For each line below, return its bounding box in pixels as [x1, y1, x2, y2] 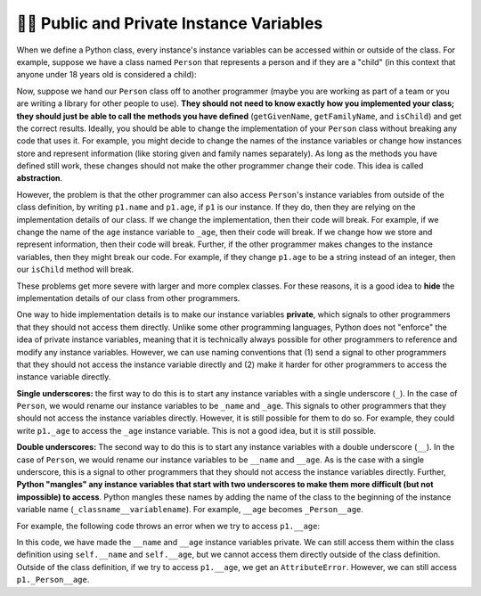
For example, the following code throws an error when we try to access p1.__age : [16, 520, 321, 531]
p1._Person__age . [16, 575, 90, 585]
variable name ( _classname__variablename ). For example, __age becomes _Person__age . [16, 504, 364, 515]
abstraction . [16, 173, 63, 184]
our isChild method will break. [16, 264, 135, 275]
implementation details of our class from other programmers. [16, 292, 240, 303]
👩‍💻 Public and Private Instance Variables [16, 13, 323, 33]
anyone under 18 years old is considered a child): [16, 69, 197, 80]
